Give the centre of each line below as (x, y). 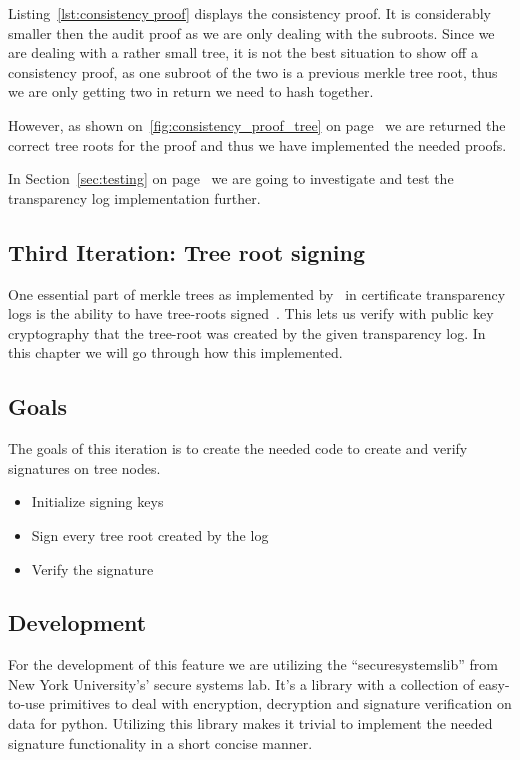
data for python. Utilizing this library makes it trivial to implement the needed (250, 723)
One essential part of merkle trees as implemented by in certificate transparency (257, 293)
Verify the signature (92, 568)
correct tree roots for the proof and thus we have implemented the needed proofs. (257, 144)
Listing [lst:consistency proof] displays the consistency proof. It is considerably (249, 13)
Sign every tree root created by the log (150, 534)
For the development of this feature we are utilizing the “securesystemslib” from (253, 664)
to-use (26, 703)
